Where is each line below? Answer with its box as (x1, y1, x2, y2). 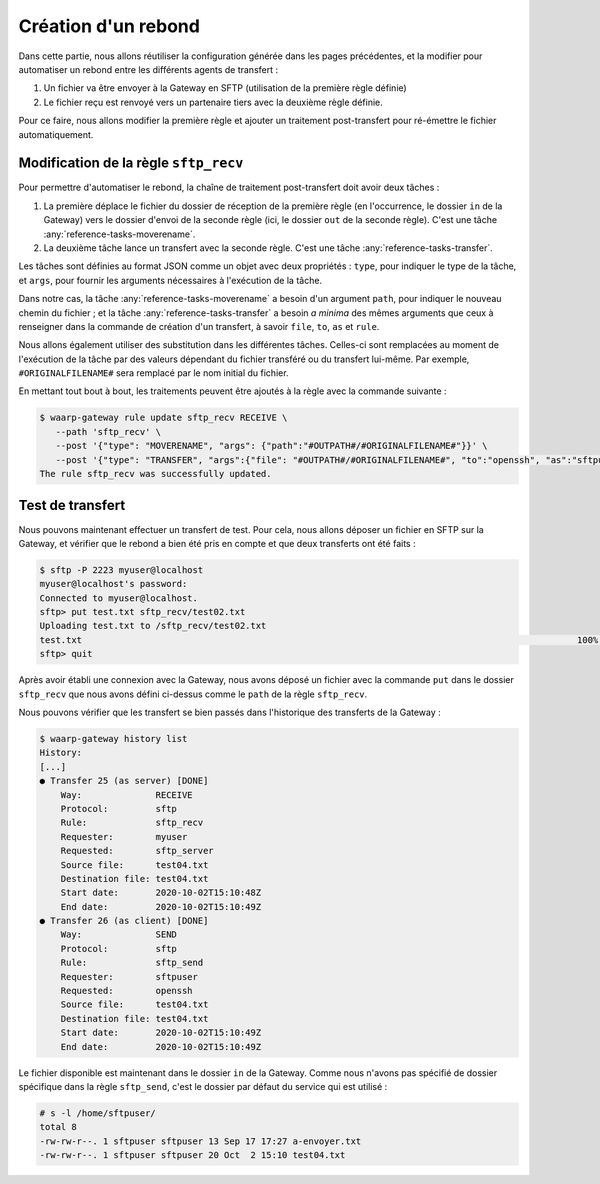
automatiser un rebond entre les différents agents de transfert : (18, 63, 279, 75)
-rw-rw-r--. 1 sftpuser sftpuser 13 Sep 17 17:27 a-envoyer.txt (39, 1135, 362, 1147)
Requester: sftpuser (60, 971, 199, 982)
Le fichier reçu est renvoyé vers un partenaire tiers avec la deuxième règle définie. (43, 96, 384, 108)
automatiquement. (18, 128, 94, 140)
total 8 (39, 1121, 77, 1133)
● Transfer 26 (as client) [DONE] (39, 915, 209, 927)
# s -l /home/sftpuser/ (39, 1107, 157, 1119)
